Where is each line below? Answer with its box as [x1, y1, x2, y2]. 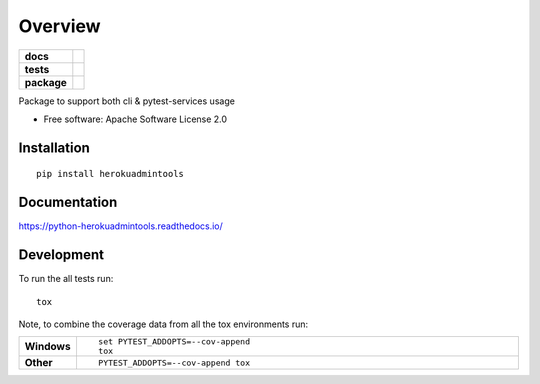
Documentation [18, 194, 118, 211]
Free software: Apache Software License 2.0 [43, 113, 228, 125]
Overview [18, 15, 101, 37]
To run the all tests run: [18, 273, 114, 285]
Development [18, 246, 105, 264]
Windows [24, 340, 71, 354]
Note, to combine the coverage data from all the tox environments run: [18, 318, 309, 330]
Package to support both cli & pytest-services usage [18, 95, 235, 107]
